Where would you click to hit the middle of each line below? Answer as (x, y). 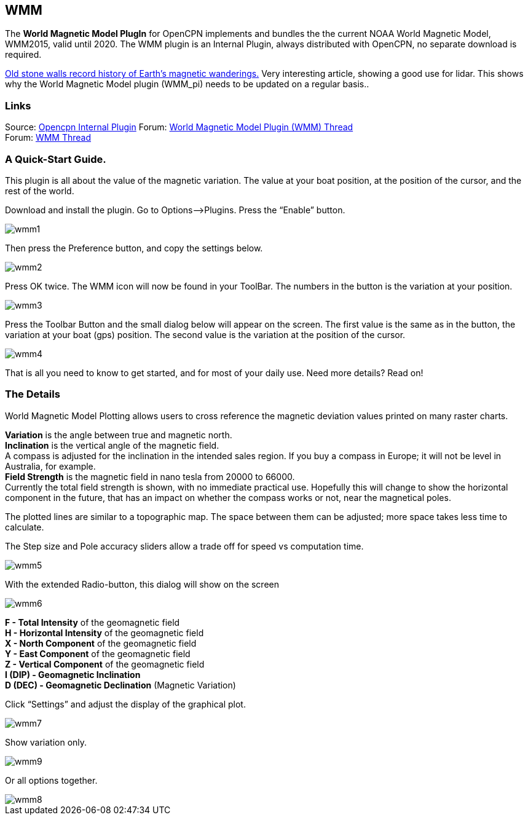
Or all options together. (51, 780)
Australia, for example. (50, 466)
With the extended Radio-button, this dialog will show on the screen (142, 584)
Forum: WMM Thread (48, 138)
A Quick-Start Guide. (56, 159)
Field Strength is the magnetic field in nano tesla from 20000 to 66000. (150, 476)
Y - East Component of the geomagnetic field (98, 653)
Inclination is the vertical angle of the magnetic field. (112, 445)
